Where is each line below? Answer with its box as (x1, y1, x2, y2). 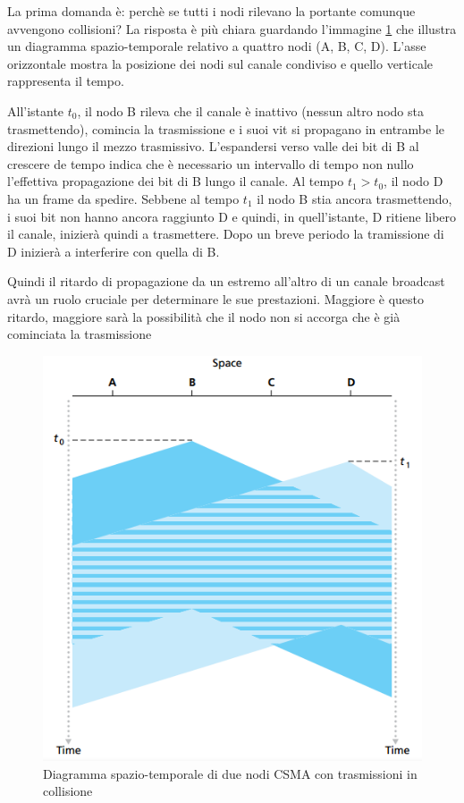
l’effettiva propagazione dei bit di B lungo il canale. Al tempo (7, 172, 344, 190)
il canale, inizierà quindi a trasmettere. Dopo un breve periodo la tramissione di (7, 224, 444, 243)
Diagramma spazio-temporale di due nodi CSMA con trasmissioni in (43, 764, 418, 782)
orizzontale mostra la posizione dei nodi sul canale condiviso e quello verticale (7, 54, 434, 72)
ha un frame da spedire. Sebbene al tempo (7, 189, 240, 207)
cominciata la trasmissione (7, 325, 152, 343)
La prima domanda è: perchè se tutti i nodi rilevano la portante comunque (7, 2, 416, 20)
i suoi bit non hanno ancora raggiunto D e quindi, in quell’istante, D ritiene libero (7, 207, 457, 225)
